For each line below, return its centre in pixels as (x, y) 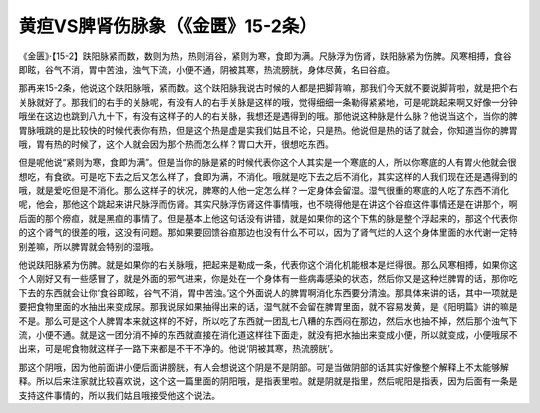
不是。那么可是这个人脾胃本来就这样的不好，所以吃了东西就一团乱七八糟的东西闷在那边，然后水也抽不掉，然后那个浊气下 (268, 321)
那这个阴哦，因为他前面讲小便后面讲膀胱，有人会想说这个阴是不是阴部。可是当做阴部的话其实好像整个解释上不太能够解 (263, 367)
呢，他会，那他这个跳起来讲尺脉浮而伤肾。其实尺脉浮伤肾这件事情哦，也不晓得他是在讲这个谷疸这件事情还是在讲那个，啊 (268, 204)
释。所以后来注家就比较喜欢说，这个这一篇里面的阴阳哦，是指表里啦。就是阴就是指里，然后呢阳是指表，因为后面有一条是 (268, 381)
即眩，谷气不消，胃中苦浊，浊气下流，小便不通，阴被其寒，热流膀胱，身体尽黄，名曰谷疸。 (206, 69)
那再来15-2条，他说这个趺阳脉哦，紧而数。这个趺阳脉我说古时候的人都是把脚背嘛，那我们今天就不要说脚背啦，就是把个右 (268, 88)
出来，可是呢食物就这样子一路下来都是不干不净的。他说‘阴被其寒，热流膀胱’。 (178, 349)
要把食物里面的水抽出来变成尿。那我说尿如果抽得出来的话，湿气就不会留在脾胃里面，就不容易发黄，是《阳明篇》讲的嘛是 (268, 307)
